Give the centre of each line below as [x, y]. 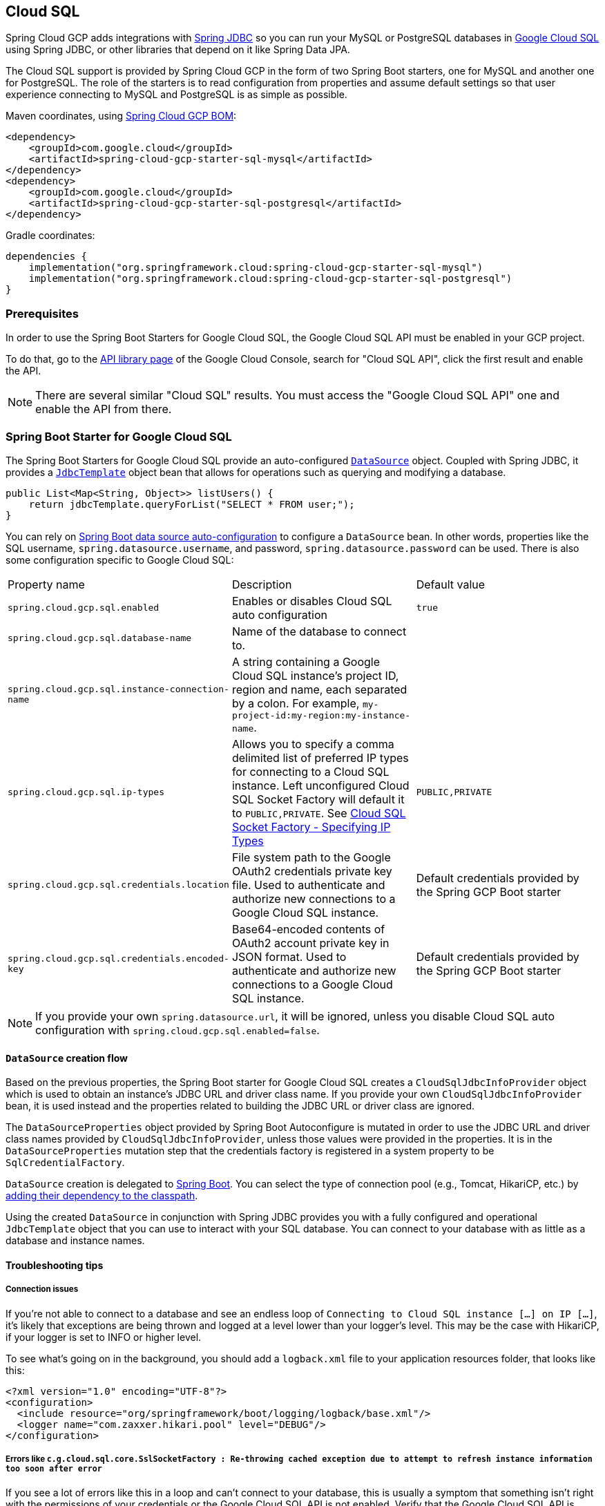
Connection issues [42, 1289]
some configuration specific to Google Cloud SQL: [120, 560]
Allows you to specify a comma [313, 744]
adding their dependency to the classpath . [102, 1196]
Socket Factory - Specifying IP [311, 827]
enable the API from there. [104, 409]
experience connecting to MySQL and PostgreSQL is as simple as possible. [176, 95]
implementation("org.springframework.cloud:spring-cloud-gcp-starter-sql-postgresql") [270, 279]
